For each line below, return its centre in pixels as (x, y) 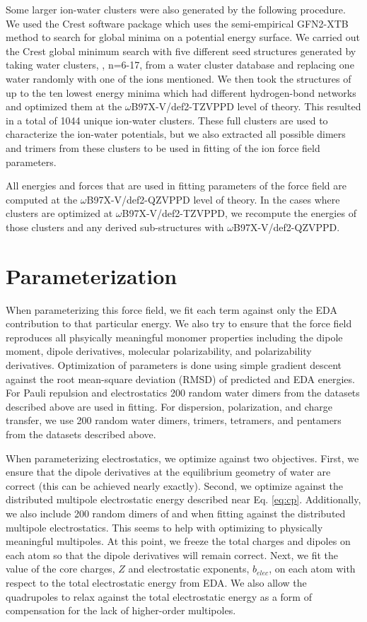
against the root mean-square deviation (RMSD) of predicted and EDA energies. (180, 379)
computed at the (42, 199)
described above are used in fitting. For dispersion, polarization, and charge (169, 406)
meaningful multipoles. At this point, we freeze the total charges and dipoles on (178, 541)
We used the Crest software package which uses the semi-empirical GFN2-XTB (177, 23)
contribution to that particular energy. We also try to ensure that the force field (179, 323)
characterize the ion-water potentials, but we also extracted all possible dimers (176, 134)
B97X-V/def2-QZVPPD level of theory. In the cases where (213, 199)
